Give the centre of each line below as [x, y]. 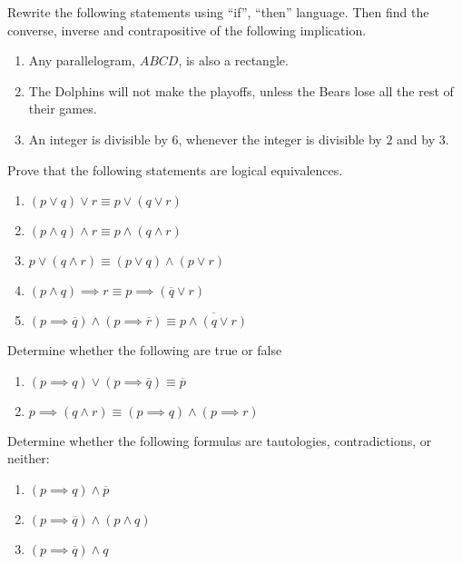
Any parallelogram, [82, 60]
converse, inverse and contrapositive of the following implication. [187, 30]
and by [416, 139]
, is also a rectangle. [233, 60]
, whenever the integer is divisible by [280, 139]
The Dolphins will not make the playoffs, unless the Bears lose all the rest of [241, 90]
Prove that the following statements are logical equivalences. [175, 169]
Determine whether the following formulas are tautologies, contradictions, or [220, 440]
